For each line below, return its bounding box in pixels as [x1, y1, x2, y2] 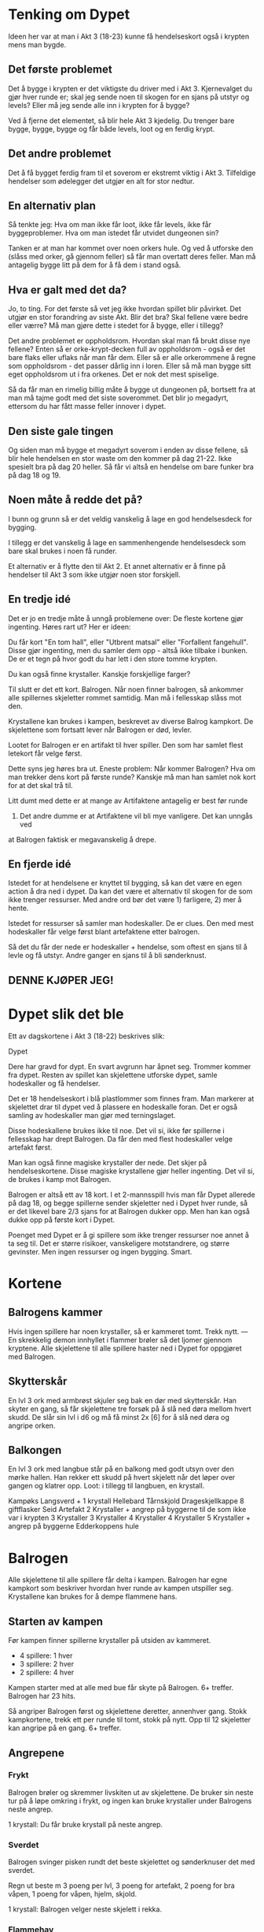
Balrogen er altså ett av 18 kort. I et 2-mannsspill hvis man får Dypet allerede [8, 1190, 255, 1199]
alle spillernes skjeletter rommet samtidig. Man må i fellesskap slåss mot [8, 693, 242, 702]
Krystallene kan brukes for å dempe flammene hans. [8, 1592, 178, 1601]
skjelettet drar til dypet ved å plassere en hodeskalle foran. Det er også [8, 1102, 238, 1112]
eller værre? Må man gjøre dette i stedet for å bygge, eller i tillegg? [8, 321, 224, 330]
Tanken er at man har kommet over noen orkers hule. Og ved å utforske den [8, 243, 254, 253]
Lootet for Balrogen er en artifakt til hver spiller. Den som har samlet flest [8, 740, 244, 749]
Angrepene [8, 1746, 64, 1759]
